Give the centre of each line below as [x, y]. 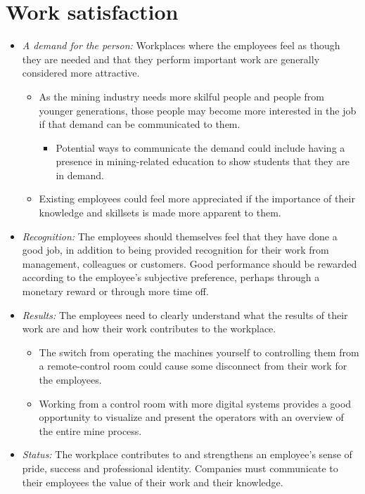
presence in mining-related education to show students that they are [203, 161]
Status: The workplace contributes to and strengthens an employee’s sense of [187, 454]
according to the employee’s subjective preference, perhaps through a [171, 277]
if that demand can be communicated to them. [140, 124]
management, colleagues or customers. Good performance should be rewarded [190, 263]
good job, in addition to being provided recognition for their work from [175, 250]
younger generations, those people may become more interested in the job [198, 110]
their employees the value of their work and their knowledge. [153, 482]
